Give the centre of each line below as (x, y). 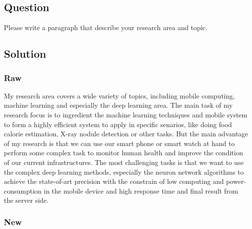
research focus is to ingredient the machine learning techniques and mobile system (126, 114)
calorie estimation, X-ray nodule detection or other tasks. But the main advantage (126, 134)
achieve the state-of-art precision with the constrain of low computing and (114, 181)
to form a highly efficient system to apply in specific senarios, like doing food (118, 124)
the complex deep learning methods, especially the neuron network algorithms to (124, 172)
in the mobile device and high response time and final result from (141, 190)
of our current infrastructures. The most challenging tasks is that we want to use (124, 162)
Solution (25, 54)
